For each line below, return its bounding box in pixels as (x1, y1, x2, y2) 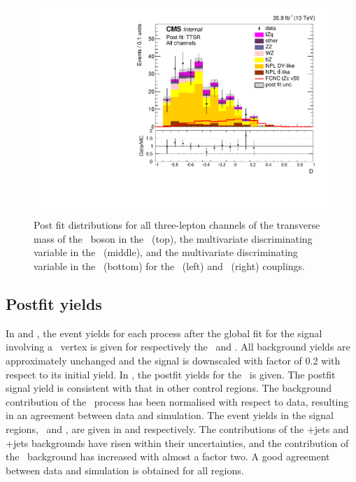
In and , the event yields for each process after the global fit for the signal (6, 325, 322, 340)
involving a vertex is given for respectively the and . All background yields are (6, 339, 350, 354)
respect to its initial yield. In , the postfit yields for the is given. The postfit (6, 367, 336, 381)
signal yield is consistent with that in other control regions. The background (6, 381, 332, 395)
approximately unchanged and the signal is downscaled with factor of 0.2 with (6, 353, 341, 368)
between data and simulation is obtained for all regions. (6, 462, 244, 477)
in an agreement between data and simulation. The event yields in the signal (6, 408, 334, 423)
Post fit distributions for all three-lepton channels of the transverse (34, 218, 320, 232)
